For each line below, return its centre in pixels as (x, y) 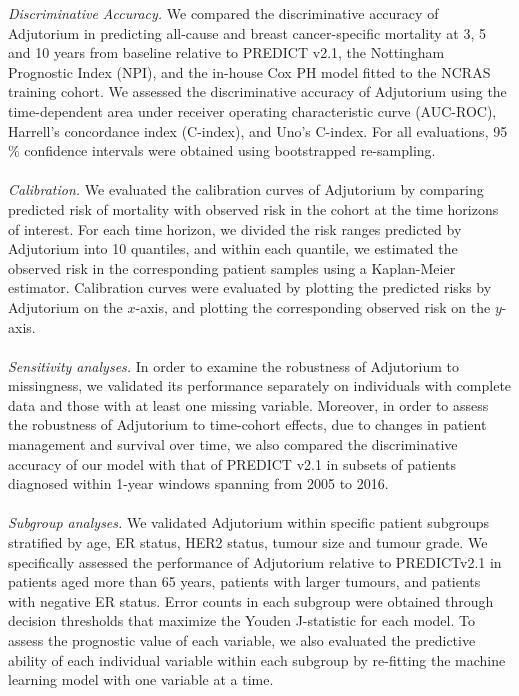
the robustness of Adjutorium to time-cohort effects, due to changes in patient (247, 424)
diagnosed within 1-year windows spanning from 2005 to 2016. (198, 483)
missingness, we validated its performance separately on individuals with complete (260, 385)
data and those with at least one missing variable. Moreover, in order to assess (248, 404)
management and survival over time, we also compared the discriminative (233, 444)
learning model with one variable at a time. (141, 679)
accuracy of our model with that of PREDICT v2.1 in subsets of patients (232, 463)
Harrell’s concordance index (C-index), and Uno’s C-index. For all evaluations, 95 (258, 130)
